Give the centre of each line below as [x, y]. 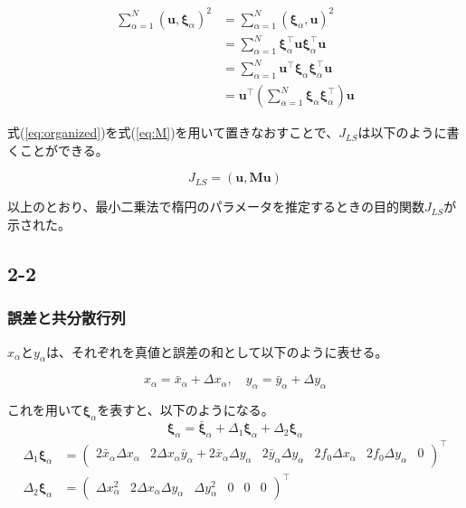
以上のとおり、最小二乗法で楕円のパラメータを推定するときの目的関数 [216, 207]
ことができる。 [64, 150]
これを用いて [45, 410]
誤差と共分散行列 [67, 318]
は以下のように [402, 132]
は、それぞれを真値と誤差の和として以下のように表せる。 [217, 351]
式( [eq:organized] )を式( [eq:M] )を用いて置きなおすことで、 [173, 132]
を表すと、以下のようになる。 [185, 410]
